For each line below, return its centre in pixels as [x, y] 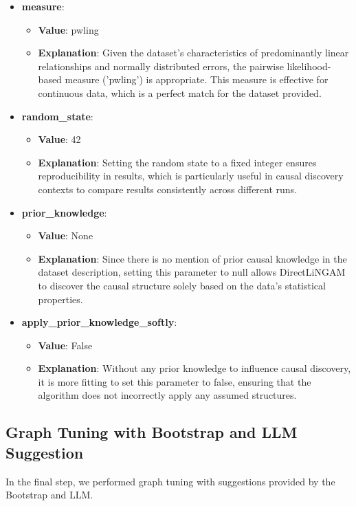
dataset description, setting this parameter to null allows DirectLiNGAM [192, 272]
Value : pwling [68, 29]
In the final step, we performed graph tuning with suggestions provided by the [170, 481]
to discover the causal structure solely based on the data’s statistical [182, 285]
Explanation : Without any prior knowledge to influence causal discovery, [194, 368]
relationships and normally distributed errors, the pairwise [161, 66]
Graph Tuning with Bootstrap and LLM [152, 432]
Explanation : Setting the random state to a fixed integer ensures [177, 162]
